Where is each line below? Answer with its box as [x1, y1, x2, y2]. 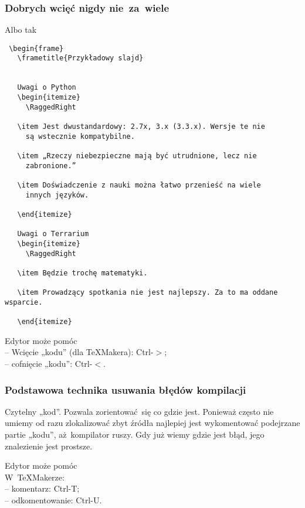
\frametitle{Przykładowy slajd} [17, 54, 144, 63]
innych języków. [25, 190, 89, 199]
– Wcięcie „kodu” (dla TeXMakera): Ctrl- [5, 346, 154, 358]
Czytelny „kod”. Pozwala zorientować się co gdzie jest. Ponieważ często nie [5, 405, 274, 417]
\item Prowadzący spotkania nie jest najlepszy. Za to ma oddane [17, 288, 278, 297]
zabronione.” [25, 161, 76, 170]
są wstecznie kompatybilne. [25, 132, 135, 141]
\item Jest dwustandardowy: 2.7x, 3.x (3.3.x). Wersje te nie [17, 122, 265, 131]
